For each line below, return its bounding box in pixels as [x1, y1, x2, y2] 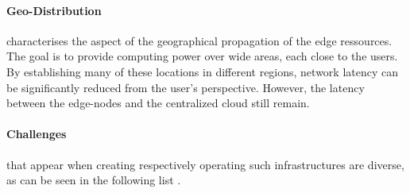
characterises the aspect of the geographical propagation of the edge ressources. [6, 32, 393, 48]
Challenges [6, 125, 67, 142]
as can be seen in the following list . [6, 172, 181, 188]
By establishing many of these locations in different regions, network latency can [6, 63, 399, 79]
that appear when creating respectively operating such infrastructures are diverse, [6, 156, 404, 172]
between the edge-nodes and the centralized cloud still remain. [6, 95, 310, 111]
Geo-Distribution [6, 2, 102, 18]
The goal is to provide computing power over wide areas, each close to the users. [6, 48, 398, 64]
